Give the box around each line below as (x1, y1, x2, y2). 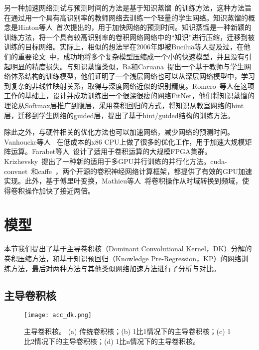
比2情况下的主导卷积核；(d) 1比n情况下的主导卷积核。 (24, 336, 200, 346)
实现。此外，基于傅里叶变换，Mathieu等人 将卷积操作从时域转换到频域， (4, 175, 242, 186)
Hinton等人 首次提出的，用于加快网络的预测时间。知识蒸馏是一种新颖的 (17, 22, 252, 32)
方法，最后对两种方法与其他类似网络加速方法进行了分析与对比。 (10, 263, 220, 273)
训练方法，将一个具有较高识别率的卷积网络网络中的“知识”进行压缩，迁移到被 (4, 31, 255, 42)
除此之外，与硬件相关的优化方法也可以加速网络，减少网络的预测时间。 (4, 127, 234, 137)
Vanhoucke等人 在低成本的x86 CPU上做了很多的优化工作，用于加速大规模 (4, 136, 245, 147)
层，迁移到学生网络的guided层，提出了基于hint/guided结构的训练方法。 (4, 110, 235, 120)
